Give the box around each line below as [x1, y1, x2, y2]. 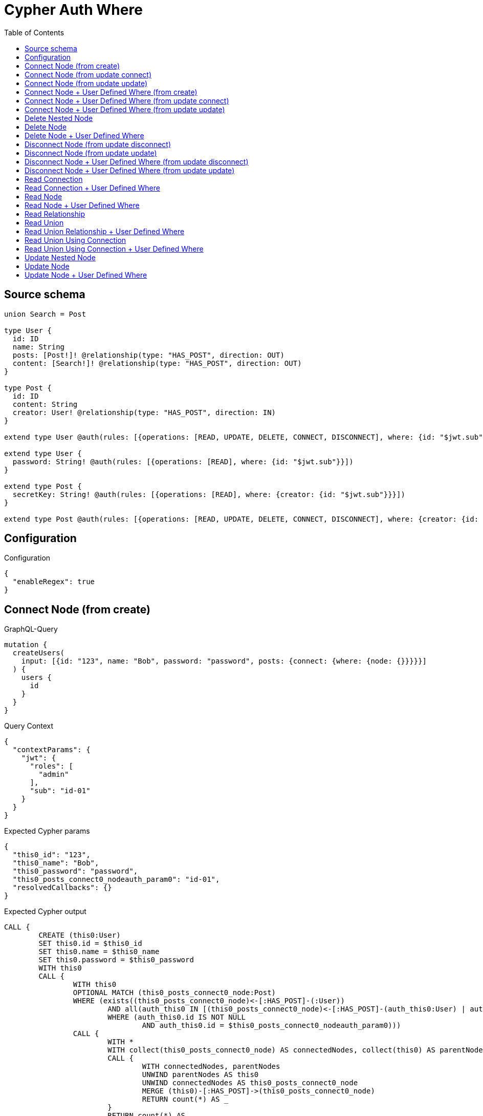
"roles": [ [30, 762, 73, 771]
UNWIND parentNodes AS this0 [142, 1070, 259, 1079]
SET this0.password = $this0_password [38, 956, 194, 964]
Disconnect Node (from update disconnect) [25, 139, 171, 149]
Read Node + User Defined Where [25, 200, 140, 210]
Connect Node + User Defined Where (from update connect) [25, 96, 229, 105]
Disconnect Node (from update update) [25, 148, 157, 157]
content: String [12, 400, 78, 408]
